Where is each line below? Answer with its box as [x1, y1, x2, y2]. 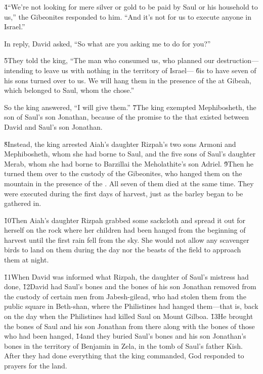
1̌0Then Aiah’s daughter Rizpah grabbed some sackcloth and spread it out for [4, 215, 246, 225]
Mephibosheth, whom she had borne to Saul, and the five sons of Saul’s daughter [4, 148, 256, 159]
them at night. [4, 254, 49, 265]
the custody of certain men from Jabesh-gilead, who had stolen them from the [4, 291, 246, 301]
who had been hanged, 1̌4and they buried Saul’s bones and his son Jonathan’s [4, 331, 246, 341]
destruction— [216, 55, 259, 66]
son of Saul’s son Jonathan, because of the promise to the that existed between [4, 112, 249, 122]
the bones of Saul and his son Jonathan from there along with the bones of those [4, 320, 255, 331]
